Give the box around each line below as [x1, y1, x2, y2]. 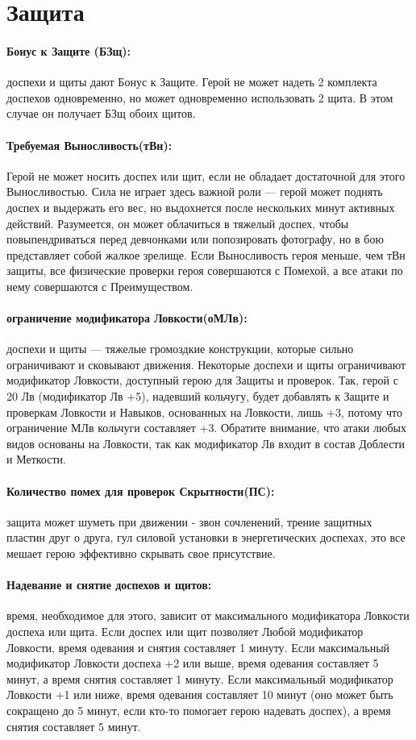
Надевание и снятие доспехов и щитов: [6, 576, 212, 593]
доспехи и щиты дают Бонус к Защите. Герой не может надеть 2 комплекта [6, 73, 377, 90]
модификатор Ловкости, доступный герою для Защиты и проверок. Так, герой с [6, 372, 398, 389]
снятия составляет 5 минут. [6, 717, 141, 734]
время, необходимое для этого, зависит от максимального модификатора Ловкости [6, 607, 410, 624]
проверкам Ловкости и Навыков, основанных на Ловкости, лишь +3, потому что [6, 403, 402, 420]
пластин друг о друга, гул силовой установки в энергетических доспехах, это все [6, 529, 406, 546]
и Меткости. [6, 451, 66, 468]
